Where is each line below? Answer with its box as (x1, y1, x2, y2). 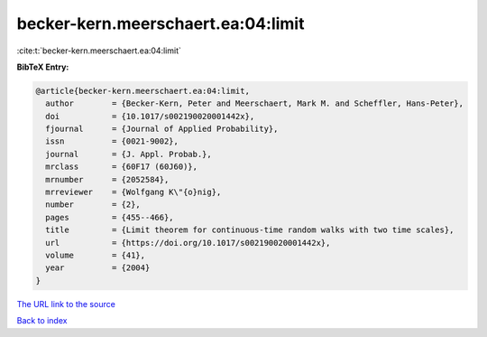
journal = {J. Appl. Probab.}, (45, 149, 212, 159)
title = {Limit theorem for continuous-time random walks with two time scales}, (45, 225, 455, 235)
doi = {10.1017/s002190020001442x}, (45, 111, 255, 121)
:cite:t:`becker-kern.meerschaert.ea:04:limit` (16, 45, 182, 56)
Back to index (16, 315, 68, 326)
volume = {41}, (45, 250, 146, 260)
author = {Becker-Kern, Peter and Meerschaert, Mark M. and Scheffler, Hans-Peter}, (45, 98, 464, 108)
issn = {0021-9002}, (45, 136, 179, 146)
